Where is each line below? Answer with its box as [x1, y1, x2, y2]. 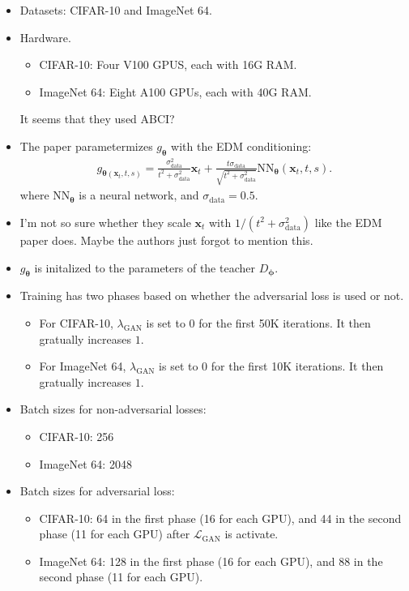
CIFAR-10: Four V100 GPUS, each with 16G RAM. [39, 56, 297, 73]
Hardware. [19, 28, 71, 45]
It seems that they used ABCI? [19, 110, 175, 127]
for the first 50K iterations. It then [198, 314, 371, 331]
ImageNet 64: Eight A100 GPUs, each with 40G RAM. [39, 83, 312, 100]
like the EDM [314, 213, 382, 230]
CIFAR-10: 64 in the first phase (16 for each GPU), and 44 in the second [39, 509, 402, 526]
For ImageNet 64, [39, 358, 126, 375]
